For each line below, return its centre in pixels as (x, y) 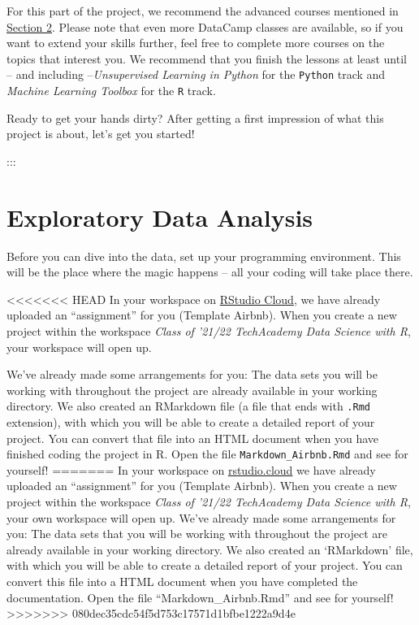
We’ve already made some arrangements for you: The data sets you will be (192, 374)
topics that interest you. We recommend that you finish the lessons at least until (207, 58)
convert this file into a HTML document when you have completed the (182, 581)
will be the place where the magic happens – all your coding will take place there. (210, 272)
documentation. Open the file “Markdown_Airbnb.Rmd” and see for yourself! (200, 597)
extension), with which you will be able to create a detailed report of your (191, 422)
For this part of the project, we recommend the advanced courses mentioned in (203, 11)
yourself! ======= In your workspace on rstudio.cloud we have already (191, 469)
